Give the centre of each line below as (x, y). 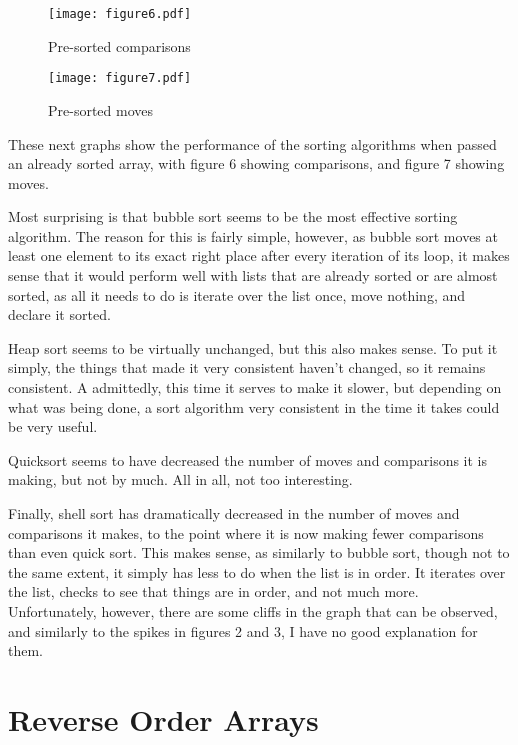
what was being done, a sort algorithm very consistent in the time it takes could (254, 406)
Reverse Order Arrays (163, 718)
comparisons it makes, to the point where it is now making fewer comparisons (246, 532)
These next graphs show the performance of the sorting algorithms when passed (252, 143)
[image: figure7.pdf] (120, 78)
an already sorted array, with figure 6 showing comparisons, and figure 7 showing (256, 163)
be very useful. (53, 426)
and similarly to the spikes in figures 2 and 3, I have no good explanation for (243, 630)
